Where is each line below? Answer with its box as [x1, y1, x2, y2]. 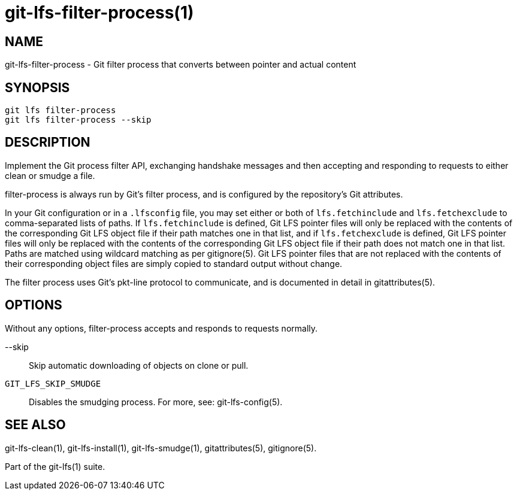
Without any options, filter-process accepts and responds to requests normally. [5, 323, 318, 333]
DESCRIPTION [5, 135, 90, 150]
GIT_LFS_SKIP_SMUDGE [5, 378, 101, 388]
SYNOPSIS [5, 80, 70, 95]
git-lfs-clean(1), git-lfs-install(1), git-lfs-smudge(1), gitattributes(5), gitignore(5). [5, 442, 317, 453]
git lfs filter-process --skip [5, 115, 152, 125]
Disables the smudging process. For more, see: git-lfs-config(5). [29, 396, 283, 407]
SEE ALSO [5, 417, 66, 433]
